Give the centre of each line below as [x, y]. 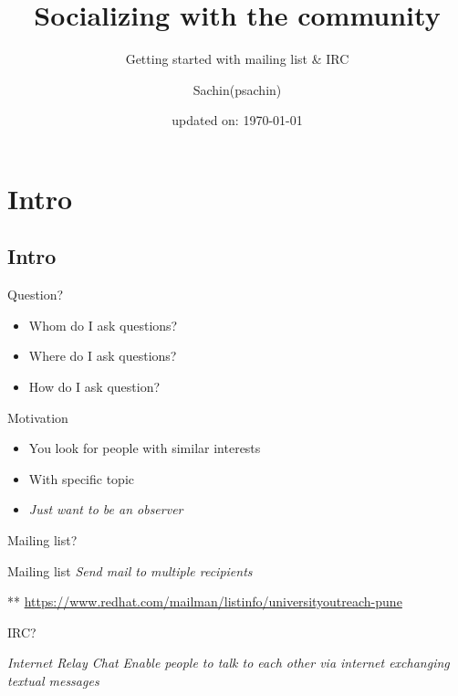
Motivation [38, 417]
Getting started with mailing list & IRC [237, 59]
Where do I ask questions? [103, 356]
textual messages [53, 681]
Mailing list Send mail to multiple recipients [130, 570]
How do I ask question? [94, 387]
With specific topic [81, 478]
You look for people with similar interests [145, 448]
